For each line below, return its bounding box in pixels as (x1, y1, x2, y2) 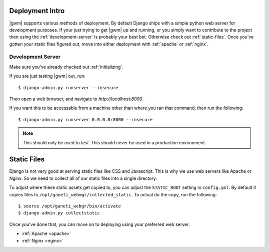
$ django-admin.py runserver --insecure (18, 85, 118, 90)
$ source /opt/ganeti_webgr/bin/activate (18, 203, 121, 209)
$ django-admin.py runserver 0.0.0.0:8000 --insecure (18, 117, 152, 122)
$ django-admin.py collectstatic (18, 210, 100, 216)
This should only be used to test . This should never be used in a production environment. (22, 139, 206, 145)
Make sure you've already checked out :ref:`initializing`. (9, 64, 123, 70)
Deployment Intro (9, 7, 65, 15)
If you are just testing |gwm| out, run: (9, 73, 86, 79)
